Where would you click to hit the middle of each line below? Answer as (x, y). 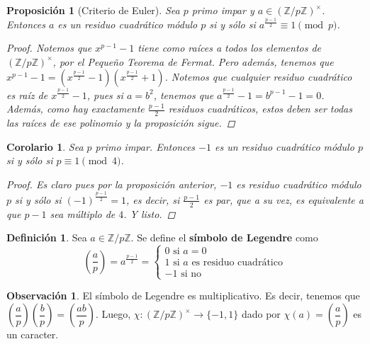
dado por (261, 314)
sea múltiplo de (83, 213)
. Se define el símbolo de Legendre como (224, 237)
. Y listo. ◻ (150, 213)
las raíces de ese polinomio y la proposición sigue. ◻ (121, 122)
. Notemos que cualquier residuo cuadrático (258, 77)
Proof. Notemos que (49, 48)
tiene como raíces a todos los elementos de (230, 48)
